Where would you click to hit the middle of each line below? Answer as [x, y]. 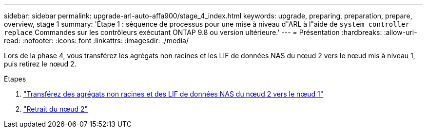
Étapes [15, 79]
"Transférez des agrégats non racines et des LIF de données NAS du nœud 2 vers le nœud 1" [174, 94]
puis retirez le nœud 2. [40, 64]
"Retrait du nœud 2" [56, 109]
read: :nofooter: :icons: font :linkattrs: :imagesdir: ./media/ [96, 41]
